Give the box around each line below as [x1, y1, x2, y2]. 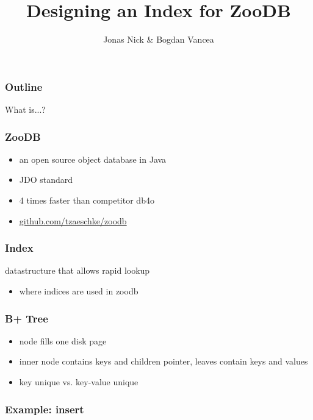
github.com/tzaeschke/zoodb [19, 214, 127, 227]
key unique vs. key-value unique [19, 376, 139, 388]
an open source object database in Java [19, 152, 167, 165]
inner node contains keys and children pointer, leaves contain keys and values [19, 355, 308, 368]
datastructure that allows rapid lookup [5, 264, 150, 277]
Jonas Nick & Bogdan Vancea [103, 33, 214, 46]
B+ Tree [5, 310, 48, 326]
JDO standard [19, 173, 73, 186]
